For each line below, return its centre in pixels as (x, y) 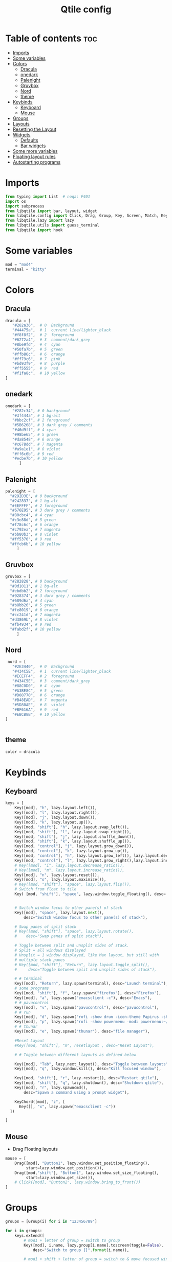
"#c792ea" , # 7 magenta (35, 529)
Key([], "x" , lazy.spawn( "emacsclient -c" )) (67, 1107)
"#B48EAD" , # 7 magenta (40, 700)
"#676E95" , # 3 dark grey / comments (50, 511)
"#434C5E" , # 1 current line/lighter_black (61, 672)
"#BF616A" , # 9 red (35, 710)
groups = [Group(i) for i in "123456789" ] (51, 1222)
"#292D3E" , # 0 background (39, 496)
